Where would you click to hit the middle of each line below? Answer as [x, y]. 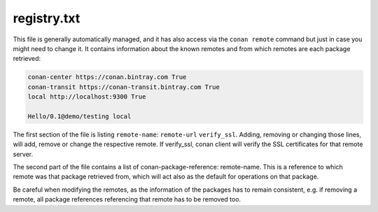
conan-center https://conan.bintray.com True [107, 77]
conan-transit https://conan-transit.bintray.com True [124, 87]
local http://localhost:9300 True [87, 97]
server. [23, 154]
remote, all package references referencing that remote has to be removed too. [127, 199]
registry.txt [47, 18]
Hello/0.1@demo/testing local [79, 116]
